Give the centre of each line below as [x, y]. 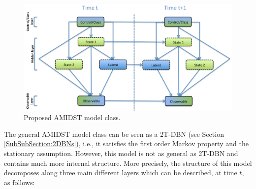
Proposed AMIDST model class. [72, 117]
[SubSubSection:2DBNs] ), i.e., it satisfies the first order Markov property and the [126, 143]
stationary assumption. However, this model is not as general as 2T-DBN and [121, 153]
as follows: [19, 182]
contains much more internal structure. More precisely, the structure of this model [128, 163]
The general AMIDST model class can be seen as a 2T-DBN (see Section [114, 134]
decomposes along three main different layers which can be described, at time [121, 173]
